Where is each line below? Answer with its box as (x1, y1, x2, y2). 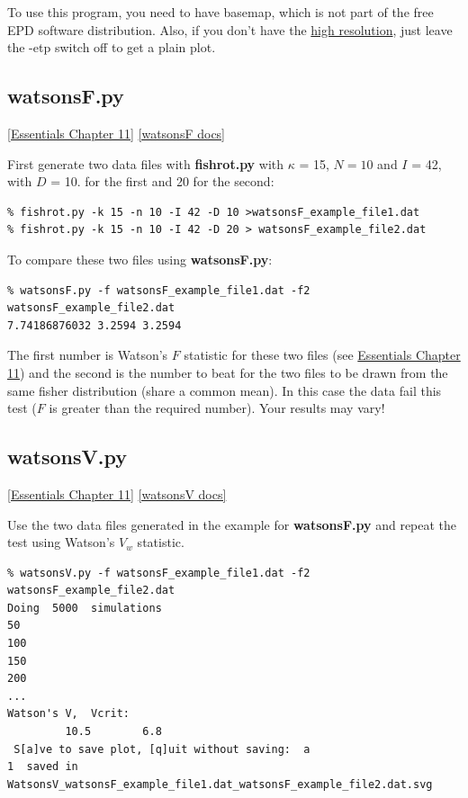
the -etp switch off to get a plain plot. (7, 38, 216, 57)
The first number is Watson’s (7, 345, 168, 364)
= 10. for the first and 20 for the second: (50, 172, 274, 191)
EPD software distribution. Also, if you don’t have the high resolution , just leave (7, 20, 453, 39)
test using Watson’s (7, 533, 115, 551)
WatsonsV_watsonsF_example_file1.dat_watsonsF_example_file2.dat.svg (7, 777, 433, 791)
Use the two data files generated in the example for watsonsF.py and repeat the (7, 515, 457, 533)
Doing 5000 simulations (7, 601, 162, 614)
